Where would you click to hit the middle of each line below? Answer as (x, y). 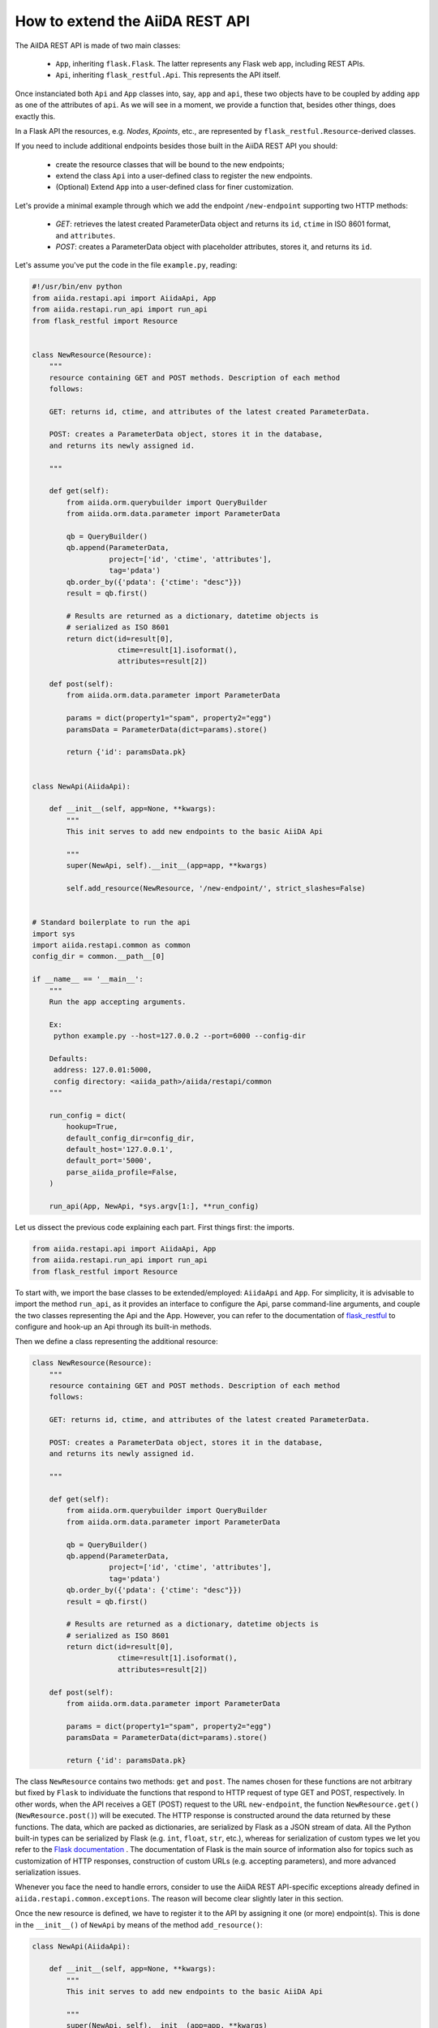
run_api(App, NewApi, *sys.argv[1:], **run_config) (154, 1206)
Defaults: (69, 1058)
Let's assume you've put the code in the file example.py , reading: (126, 265)
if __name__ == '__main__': (88, 979)
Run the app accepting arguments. (118, 1002)
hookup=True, (92, 1127)
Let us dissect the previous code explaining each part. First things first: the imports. (155, 1227)
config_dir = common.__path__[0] (99, 956)
